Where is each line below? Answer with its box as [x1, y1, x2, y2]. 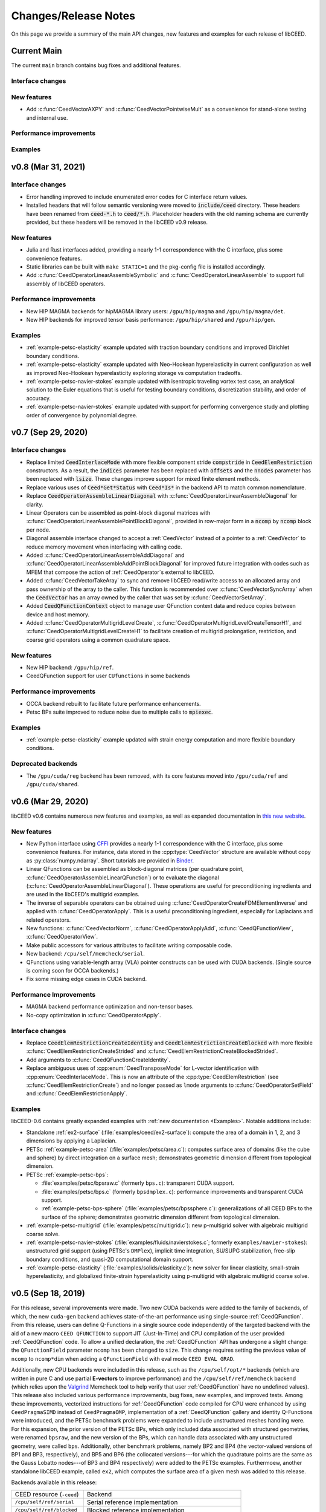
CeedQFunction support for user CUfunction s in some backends [26, 672, 190, 680]
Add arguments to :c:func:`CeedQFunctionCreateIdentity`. [26, 1056, 170, 1063]
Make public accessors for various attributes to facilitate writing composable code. [26, 941, 232, 949]
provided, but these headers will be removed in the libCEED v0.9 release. [26, 218, 208, 226]
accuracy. [26, 394, 51, 402]
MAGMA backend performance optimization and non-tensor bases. [26, 1003, 194, 1010]
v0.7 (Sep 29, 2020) [11, 427, 88, 438]
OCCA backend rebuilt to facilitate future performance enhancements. [26, 700, 202, 707]
